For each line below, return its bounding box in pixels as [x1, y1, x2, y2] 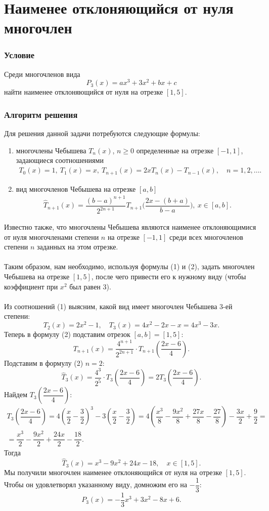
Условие [4, 49, 34, 61]
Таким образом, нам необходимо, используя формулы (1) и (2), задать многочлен [4, 261, 255, 272]
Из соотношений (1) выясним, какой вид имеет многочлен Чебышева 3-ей [4, 301, 233, 311]
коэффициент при [4, 281, 58, 291]
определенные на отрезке [136, 145, 214, 155]
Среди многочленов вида [4, 68, 80, 79]
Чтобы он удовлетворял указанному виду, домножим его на [4, 479, 188, 490]
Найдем [4, 389, 28, 400]
